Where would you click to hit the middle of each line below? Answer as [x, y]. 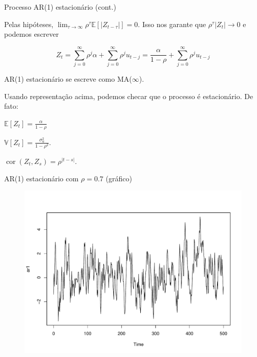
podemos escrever [31, 34]
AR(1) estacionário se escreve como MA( [68, 78]
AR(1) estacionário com [41, 178]
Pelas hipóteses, [29, 24]
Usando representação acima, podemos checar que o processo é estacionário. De [129, 96]
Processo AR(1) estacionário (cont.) [60, 7]
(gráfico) [119, 178]
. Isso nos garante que [172, 24]
